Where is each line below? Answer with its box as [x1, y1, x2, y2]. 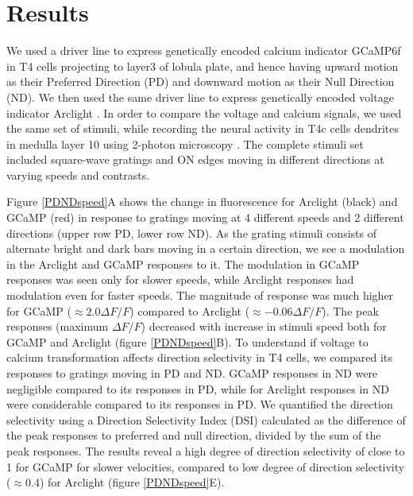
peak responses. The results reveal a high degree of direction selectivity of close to [6, 442, 405, 459]
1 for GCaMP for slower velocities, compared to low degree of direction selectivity [6, 458, 405, 475]
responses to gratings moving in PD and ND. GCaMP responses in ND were [6, 365, 378, 381]
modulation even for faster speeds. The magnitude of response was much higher [6, 287, 394, 304]
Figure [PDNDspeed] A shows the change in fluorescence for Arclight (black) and [6, 193, 398, 210]
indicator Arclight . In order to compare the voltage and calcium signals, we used [6, 104, 402, 121]
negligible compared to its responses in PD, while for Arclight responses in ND [6, 380, 389, 397]
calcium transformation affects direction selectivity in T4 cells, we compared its [6, 349, 392, 366]
